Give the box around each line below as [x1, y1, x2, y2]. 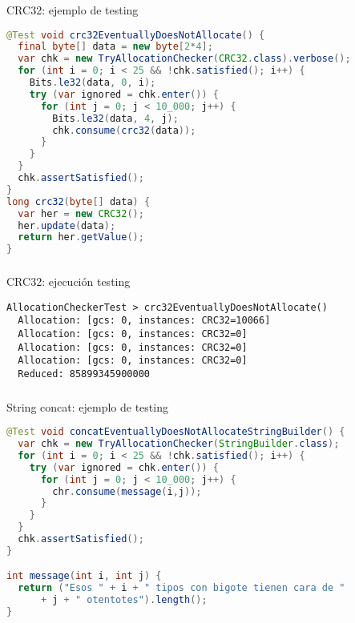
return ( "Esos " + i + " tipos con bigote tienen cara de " [18, 582, 345, 594]
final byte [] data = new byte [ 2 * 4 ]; [18, 41, 213, 53]
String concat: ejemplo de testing [6, 398, 168, 415]
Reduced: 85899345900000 [18, 368, 150, 380]
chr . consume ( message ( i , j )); [52, 485, 202, 497]
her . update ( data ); [18, 219, 116, 231]
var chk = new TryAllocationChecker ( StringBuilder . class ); [18, 438, 340, 450]
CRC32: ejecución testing [6, 273, 131, 290]
